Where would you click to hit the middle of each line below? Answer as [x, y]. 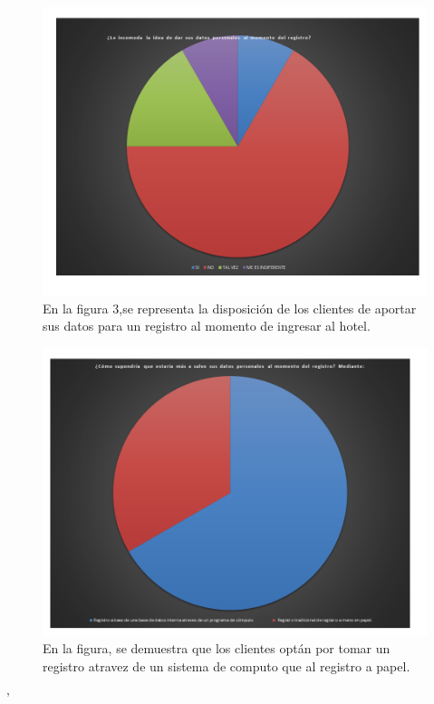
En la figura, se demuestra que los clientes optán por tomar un [217, 648]
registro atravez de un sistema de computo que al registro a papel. [227, 665]
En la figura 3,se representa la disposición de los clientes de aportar [230, 308]
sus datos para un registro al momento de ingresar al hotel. [207, 326]
